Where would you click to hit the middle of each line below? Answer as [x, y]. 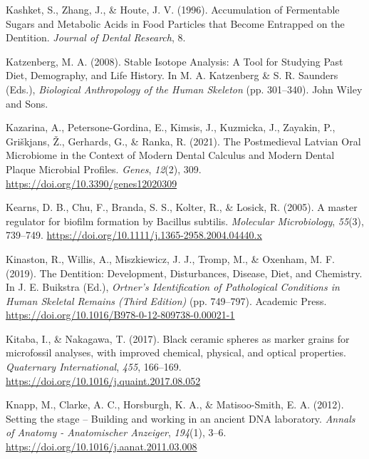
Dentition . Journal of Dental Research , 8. [96, 37]
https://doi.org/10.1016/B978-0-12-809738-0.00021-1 [120, 315]
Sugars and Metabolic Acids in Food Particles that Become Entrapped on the [175, 23]
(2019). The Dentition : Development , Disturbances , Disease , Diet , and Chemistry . [184, 273]
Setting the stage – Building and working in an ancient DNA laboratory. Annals [181, 418]
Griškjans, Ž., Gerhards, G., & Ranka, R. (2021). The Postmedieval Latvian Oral [183, 141]
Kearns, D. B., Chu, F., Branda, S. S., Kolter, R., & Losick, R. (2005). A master [182, 207]
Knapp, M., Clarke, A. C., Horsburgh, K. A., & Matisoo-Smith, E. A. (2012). [175, 404]
